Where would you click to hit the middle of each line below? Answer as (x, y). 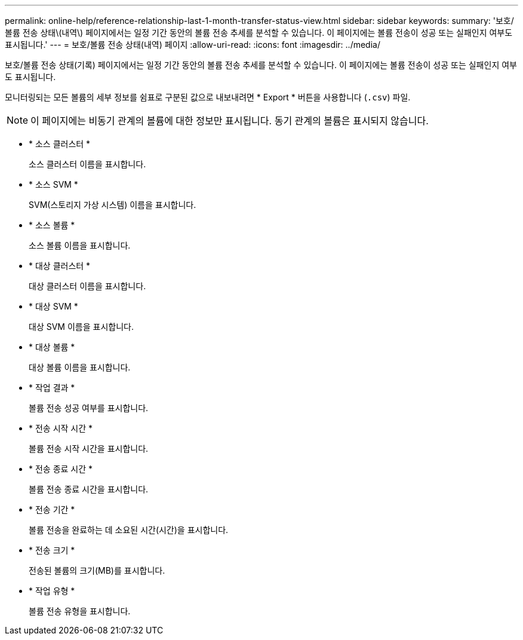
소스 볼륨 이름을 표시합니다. (80, 245)
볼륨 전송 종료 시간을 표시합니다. (89, 489)
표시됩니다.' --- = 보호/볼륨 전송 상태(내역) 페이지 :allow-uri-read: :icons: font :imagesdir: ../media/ (193, 45)
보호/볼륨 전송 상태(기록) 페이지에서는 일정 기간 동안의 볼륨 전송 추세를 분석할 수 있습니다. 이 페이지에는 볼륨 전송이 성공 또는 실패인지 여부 (261, 65)
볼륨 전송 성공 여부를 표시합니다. (89, 408)
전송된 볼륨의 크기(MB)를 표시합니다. (97, 570)
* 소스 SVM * (53, 184)
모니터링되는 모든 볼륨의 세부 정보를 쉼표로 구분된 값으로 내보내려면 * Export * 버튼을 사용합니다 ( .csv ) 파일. (208, 97)
